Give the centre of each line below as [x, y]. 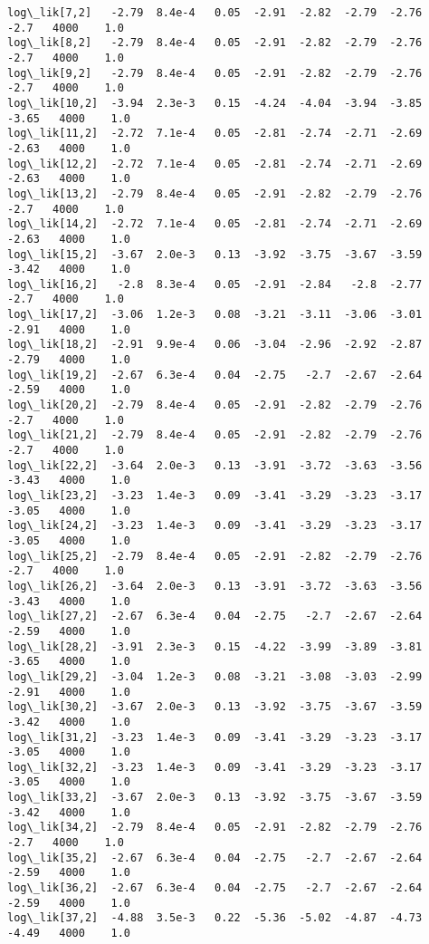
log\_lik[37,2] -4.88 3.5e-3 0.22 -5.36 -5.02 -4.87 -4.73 [215, 918]
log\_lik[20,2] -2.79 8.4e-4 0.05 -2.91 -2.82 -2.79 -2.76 [215, 405]
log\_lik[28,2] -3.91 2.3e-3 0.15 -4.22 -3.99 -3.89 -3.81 [215, 646]
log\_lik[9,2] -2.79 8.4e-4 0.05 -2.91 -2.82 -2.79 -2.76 [215, 73]
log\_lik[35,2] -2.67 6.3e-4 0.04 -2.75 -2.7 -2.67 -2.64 [215, 857]
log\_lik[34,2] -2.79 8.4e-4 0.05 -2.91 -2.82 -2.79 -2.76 [215, 828]
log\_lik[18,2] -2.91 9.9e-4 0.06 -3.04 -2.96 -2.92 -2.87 [215, 345]
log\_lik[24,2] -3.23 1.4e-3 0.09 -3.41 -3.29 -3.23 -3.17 [215, 526]
